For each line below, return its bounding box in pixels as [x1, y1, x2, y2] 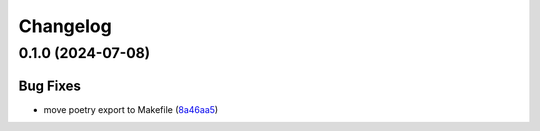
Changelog [18, 15, 112, 37]
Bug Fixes [18, 77, 82, 94]
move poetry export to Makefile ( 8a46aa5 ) [43, 103, 219, 115]
